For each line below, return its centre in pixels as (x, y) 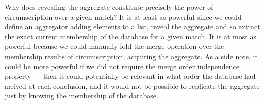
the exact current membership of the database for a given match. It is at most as (130, 36)
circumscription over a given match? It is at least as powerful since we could (123, 16)
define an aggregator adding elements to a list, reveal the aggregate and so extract (133, 27)
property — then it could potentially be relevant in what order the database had (130, 76)
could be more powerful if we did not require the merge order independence (122, 66)
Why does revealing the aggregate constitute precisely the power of (109, 7)
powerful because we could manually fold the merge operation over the (114, 46)
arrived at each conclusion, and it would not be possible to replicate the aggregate (132, 86)
